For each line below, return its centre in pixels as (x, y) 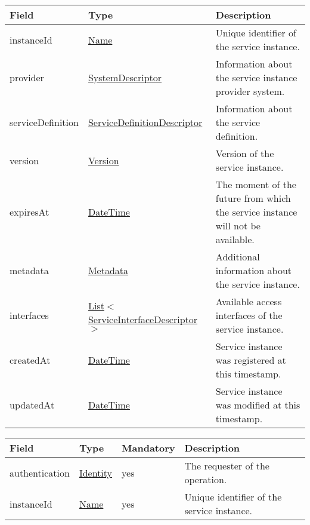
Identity (96, 472)
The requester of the (227, 466)
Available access (249, 301)
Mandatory (148, 448)
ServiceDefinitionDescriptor (145, 122)
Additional (238, 257)
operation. (206, 479)
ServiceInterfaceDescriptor (143, 319)
